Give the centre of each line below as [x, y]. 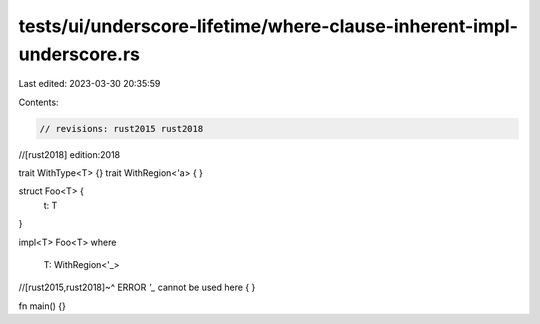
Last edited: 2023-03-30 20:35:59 [89, 84]
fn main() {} [42, 306]
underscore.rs [79, 54]
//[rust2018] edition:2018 [69, 154]
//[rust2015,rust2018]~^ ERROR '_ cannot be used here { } [137, 287]
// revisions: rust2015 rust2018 [121, 128]
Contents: [38, 102]
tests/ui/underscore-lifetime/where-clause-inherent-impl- [268, 26]
